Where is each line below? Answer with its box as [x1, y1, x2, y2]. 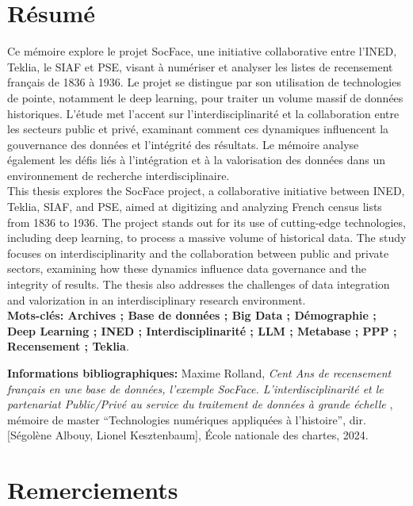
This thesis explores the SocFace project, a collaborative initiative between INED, [7, 182, 405, 199]
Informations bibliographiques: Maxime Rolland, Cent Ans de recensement [7, 365, 392, 381]
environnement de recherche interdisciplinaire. [7, 167, 230, 183]
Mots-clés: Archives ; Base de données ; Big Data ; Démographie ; [7, 307, 377, 324]
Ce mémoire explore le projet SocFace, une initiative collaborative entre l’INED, [7, 43, 397, 59]
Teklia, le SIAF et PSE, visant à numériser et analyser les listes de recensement [7, 58, 393, 75]
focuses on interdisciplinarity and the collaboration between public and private [7, 244, 389, 261]
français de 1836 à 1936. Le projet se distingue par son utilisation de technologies [7, 74, 401, 90]
